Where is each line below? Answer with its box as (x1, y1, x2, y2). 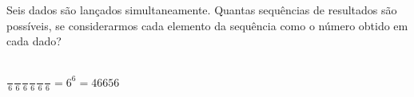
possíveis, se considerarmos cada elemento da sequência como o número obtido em (6, 17, 408, 33)
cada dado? (6, 33, 62, 49)
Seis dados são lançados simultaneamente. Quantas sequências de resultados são (6, 2, 397, 17)
